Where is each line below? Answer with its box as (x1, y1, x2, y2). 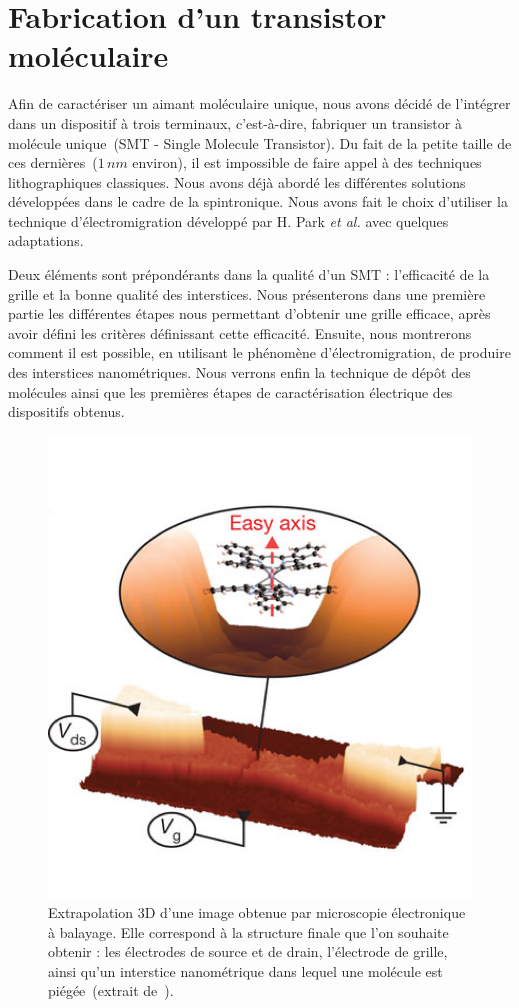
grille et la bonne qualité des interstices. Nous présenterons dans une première (8, 283, 486, 304)
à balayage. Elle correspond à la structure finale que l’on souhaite (48, 921, 449, 942)
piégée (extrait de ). (48, 980, 174, 1001)
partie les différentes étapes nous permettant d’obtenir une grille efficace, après (8, 303, 491, 324)
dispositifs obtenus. (8, 401, 125, 422)
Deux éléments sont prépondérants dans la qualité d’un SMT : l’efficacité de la (8, 264, 490, 285)
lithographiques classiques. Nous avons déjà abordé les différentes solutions (8, 171, 466, 192)
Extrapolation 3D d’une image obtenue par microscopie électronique (48, 901, 466, 922)
